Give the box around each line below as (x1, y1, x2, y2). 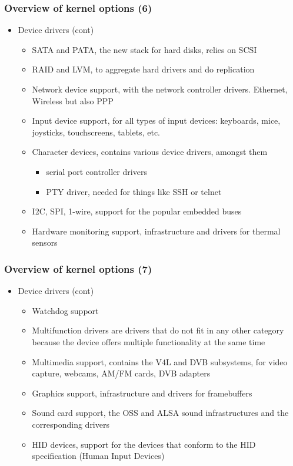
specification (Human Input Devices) (32, 450, 165, 462)
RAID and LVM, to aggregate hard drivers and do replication (32, 63, 255, 75)
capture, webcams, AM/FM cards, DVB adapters (32, 367, 211, 379)
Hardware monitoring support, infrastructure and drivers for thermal (32, 224, 281, 237)
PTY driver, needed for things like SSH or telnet (46, 185, 222, 197)
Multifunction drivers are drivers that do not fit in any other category (32, 324, 284, 336)
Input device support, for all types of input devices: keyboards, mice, (32, 114, 281, 127)
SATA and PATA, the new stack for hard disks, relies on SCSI (32, 43, 257, 55)
